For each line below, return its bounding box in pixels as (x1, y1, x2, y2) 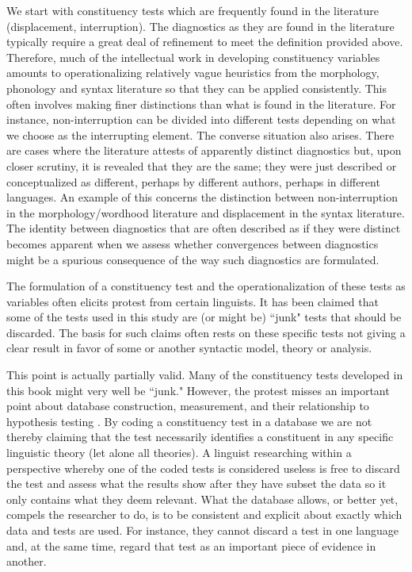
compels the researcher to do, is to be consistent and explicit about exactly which (6, 506, 402, 523)
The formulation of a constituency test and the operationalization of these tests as (6, 278, 406, 294)
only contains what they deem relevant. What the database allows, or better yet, (6, 490, 399, 507)
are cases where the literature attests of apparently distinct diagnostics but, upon (6, 142, 402, 159)
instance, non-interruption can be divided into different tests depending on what (6, 111, 396, 128)
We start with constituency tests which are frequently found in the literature (6, 2, 379, 18)
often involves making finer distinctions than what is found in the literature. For (6, 95, 396, 112)
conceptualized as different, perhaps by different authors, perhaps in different (6, 173, 380, 190)
